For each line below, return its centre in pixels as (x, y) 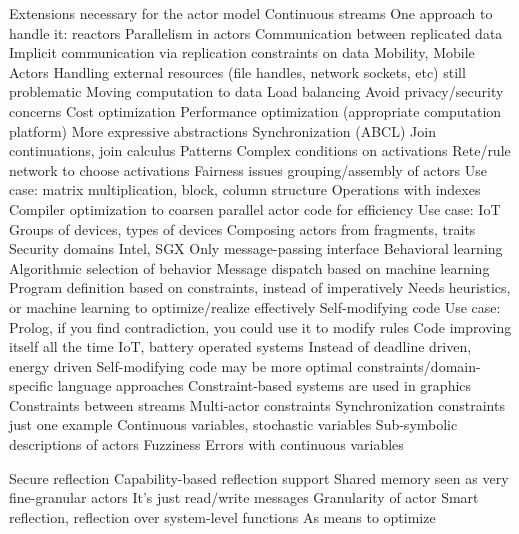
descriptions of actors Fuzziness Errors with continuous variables (206, 444)
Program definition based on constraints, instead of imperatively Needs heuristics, (260, 287)
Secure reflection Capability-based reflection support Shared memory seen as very (259, 477)
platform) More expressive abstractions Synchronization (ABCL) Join (222, 130)
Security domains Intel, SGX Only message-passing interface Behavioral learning (256, 248)
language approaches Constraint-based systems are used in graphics (264, 385)
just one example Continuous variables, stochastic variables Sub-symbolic (233, 424)
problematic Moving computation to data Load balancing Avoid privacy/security (256, 91)
